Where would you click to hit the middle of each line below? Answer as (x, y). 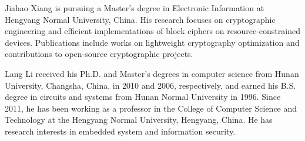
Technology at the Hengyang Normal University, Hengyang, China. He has (139, 120)
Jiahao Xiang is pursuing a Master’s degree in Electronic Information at (135, 8)
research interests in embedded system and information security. (120, 131)
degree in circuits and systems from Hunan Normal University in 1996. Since (143, 97)
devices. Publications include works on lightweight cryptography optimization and (152, 42)
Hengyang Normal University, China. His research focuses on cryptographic (140, 19)
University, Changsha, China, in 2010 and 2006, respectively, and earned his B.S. (150, 85)
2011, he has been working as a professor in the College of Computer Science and (151, 108)
